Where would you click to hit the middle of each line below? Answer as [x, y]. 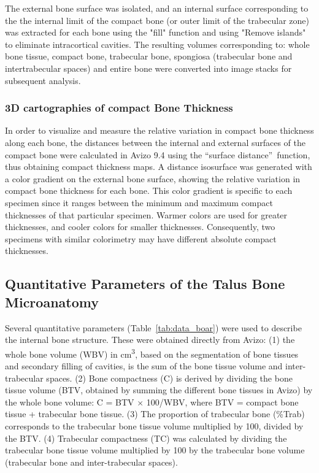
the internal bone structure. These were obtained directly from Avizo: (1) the [150, 340]
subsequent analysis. [43, 80]
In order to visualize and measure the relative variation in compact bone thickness [159, 130]
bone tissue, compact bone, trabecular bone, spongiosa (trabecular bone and [149, 56]
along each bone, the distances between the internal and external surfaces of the [156, 142]
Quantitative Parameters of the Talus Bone [145, 284]
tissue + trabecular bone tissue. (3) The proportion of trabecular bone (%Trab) [155, 414]
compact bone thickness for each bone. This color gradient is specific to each [149, 190]
